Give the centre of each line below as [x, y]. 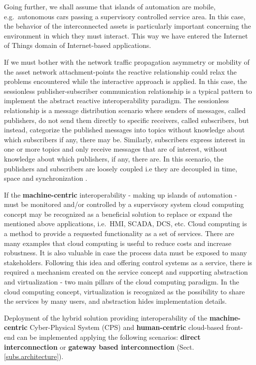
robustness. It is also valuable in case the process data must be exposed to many [126, 253]
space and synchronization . [46, 178]
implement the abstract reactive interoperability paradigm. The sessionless [117, 101]
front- [235, 327]
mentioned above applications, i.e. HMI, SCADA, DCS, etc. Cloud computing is [126, 223]
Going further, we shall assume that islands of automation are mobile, [110, 6]
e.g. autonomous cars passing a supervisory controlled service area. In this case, [125, 16]
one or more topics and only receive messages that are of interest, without [116, 149]
